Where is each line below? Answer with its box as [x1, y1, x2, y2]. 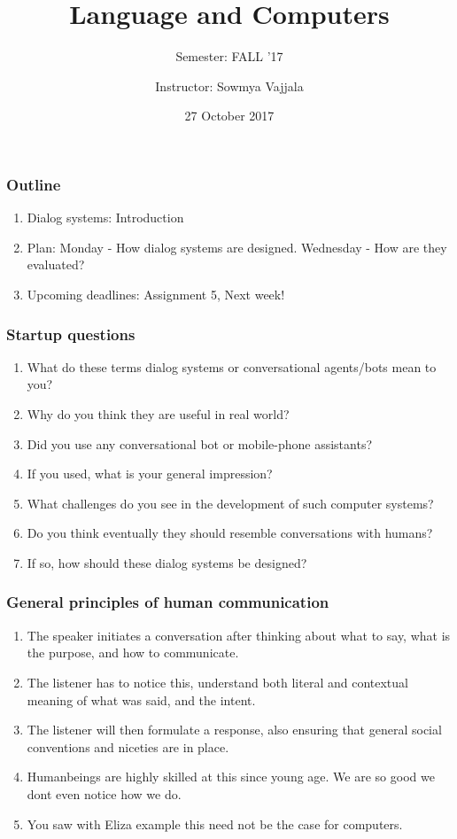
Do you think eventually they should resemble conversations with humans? [27, 524, 433, 542]
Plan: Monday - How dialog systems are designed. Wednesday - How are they [27, 237, 447, 256]
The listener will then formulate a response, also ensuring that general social [27, 720, 442, 739]
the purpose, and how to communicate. [27, 643, 239, 662]
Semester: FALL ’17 [175, 47, 283, 66]
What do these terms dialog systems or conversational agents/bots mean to [27, 357, 437, 376]
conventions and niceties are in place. [27, 737, 229, 756]
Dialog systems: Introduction [27, 208, 184, 227]
